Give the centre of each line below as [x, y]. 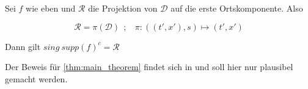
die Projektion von [123, 8]
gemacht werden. [36, 78]
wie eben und [51, 8]
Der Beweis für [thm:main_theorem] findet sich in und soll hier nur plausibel [149, 67]
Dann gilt [23, 46]
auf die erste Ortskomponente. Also [237, 8]
